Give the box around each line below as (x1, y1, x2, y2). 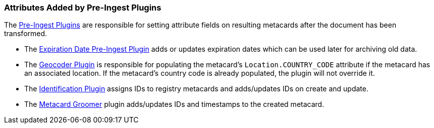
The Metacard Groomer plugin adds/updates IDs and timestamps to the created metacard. (24, 100, 324, 109)
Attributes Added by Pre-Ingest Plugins (4, 3, 161, 13)
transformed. (4, 29, 47, 38)
